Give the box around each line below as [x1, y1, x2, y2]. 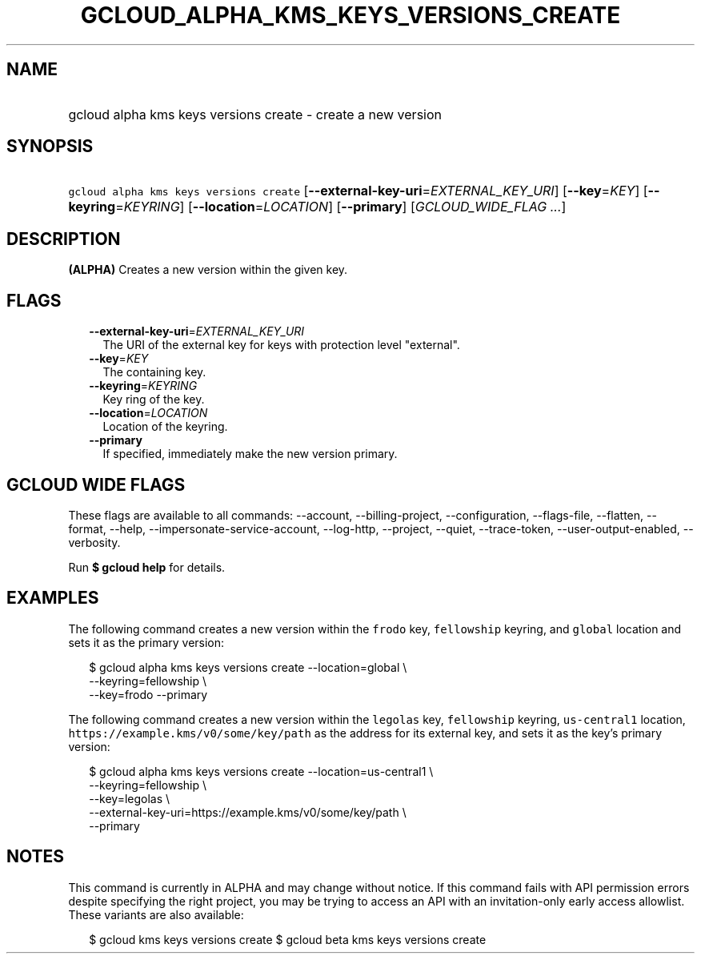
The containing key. [102, 365, 206, 380]
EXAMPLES [6, 588, 99, 609]
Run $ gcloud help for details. [68, 560, 226, 574]
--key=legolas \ [89, 791, 170, 805]
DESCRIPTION [6, 228, 121, 249]
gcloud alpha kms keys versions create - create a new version [68, 106, 443, 123]
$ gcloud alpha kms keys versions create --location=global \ [89, 660, 407, 674]
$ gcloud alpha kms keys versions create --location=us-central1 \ [89, 764, 434, 778]
